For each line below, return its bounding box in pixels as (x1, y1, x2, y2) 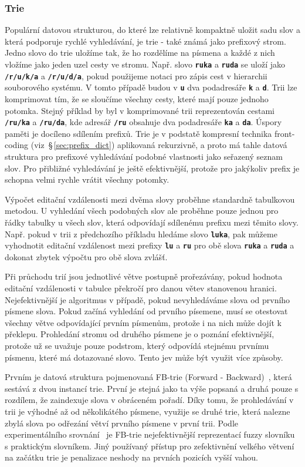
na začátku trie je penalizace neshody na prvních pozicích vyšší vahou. (5, 451, 258, 463)
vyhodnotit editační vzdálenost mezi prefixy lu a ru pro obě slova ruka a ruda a (5, 239, 294, 251)
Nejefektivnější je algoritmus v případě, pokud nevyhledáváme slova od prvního (5, 293, 290, 305)
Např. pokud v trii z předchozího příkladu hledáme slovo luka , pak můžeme (5, 227, 277, 240)
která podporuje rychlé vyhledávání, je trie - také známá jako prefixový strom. (5, 35, 286, 47)
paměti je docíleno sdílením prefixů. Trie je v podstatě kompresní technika (5, 127, 272, 139)
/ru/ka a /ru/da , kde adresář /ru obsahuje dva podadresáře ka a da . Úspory (5, 116, 282, 128)
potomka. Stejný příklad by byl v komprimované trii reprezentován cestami (5, 104, 274, 116)
